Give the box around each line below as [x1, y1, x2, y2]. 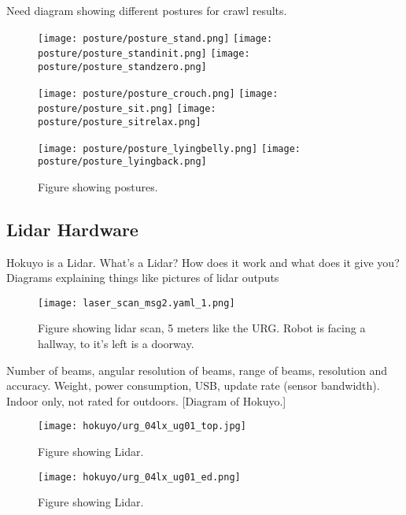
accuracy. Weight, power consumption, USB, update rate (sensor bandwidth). [6, 377, 380, 394]
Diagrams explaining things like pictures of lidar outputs [6, 269, 279, 286]
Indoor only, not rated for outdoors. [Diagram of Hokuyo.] [6, 392, 286, 409]
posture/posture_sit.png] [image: [38, 103, 216, 115]
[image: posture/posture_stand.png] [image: [38, 32, 273, 44]
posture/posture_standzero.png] [38, 61, 207, 72]
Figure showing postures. [38, 178, 158, 195]
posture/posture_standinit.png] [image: [38, 48, 250, 60]
